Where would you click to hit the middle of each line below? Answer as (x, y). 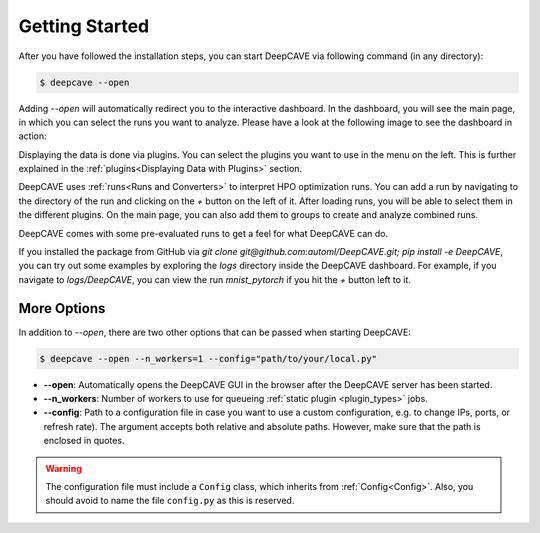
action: (32, 136)
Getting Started (84, 26)
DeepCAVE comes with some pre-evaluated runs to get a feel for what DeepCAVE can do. (203, 233)
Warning (63, 468)
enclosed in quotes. (84, 441)
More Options (62, 308)
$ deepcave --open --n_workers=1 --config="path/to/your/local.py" (208, 358)
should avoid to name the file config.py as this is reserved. (170, 501)
